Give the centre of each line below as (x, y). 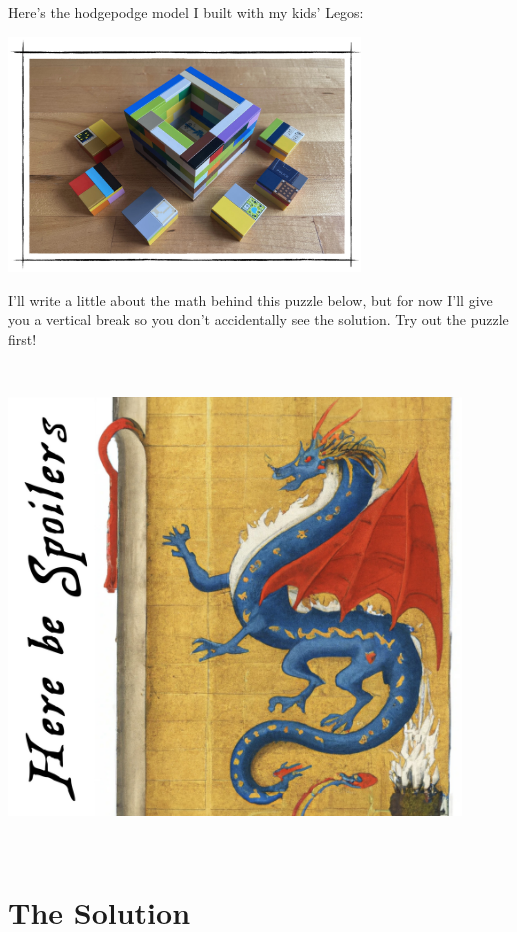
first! (22, 338)
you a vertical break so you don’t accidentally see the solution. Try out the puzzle (258, 319)
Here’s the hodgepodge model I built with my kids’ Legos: (186, 12)
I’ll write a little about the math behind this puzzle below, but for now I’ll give (250, 299)
